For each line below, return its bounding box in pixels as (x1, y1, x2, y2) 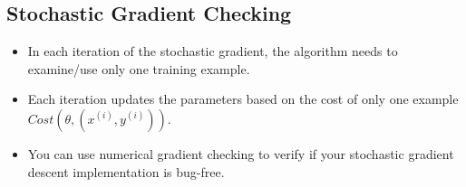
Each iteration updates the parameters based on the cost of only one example (27, 89, 459, 108)
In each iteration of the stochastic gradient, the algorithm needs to (27, 42, 398, 61)
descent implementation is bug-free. (27, 162, 225, 181)
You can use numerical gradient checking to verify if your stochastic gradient (27, 144, 454, 163)
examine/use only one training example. (27, 59, 250, 78)
